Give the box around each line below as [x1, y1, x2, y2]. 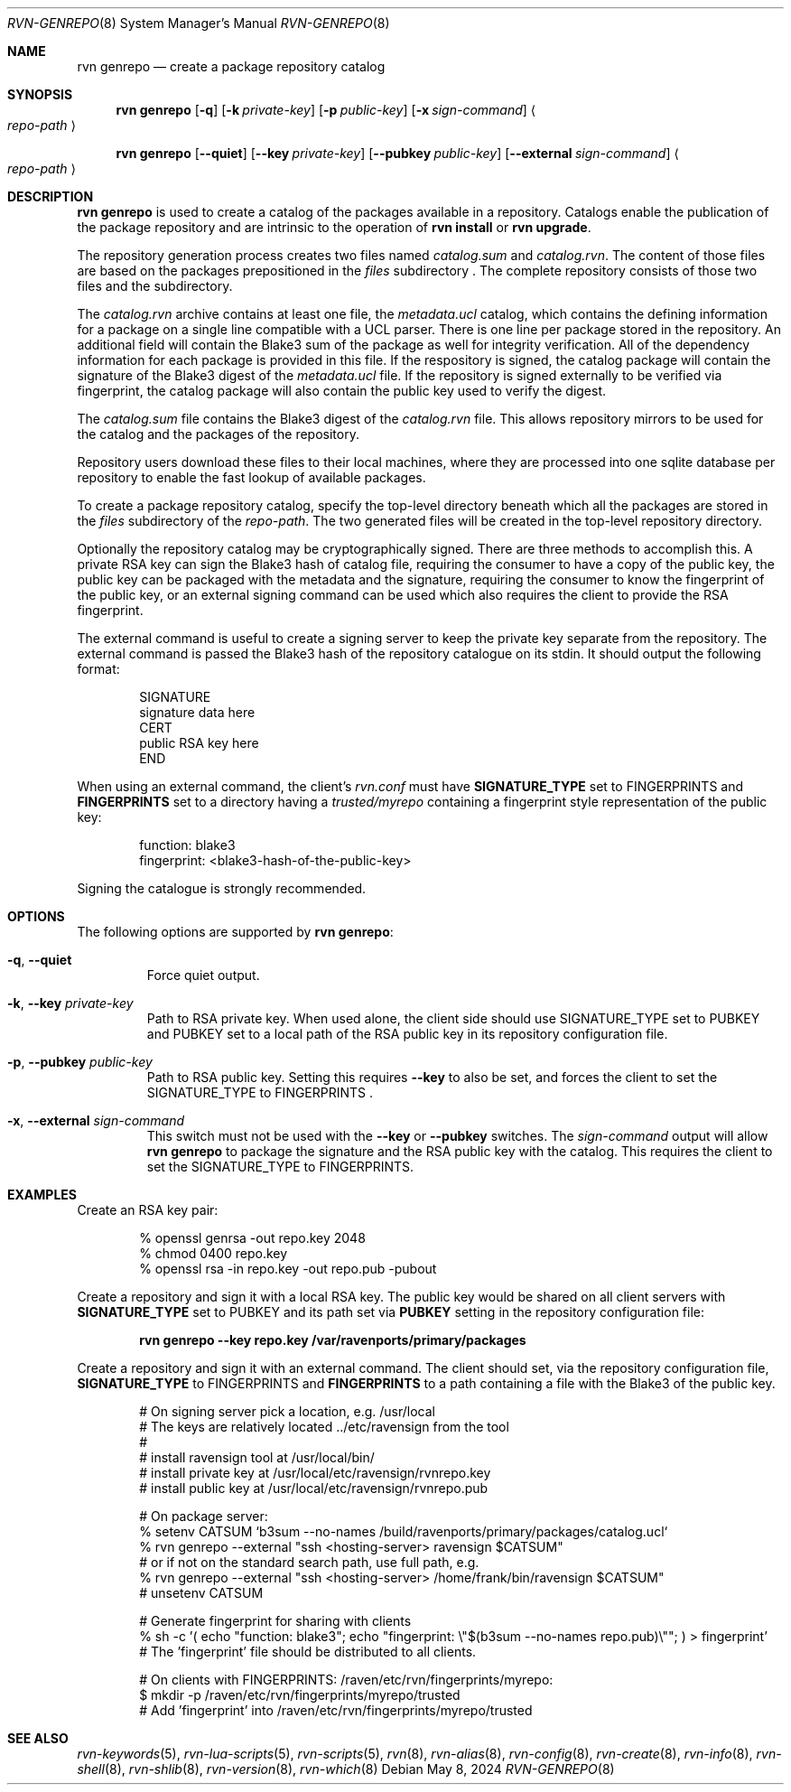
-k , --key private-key [7, 995, 134, 1011]
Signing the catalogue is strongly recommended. [77, 881, 367, 896]
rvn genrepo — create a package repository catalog [77, 59, 386, 74]
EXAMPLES [7, 1187, 77, 1202]
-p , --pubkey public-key [7, 1054, 153, 1069]
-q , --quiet [7, 952, 72, 967]
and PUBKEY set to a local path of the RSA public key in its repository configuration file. [146, 1026, 668, 1041]
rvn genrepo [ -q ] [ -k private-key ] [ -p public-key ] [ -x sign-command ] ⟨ [116, 102, 536, 117]
